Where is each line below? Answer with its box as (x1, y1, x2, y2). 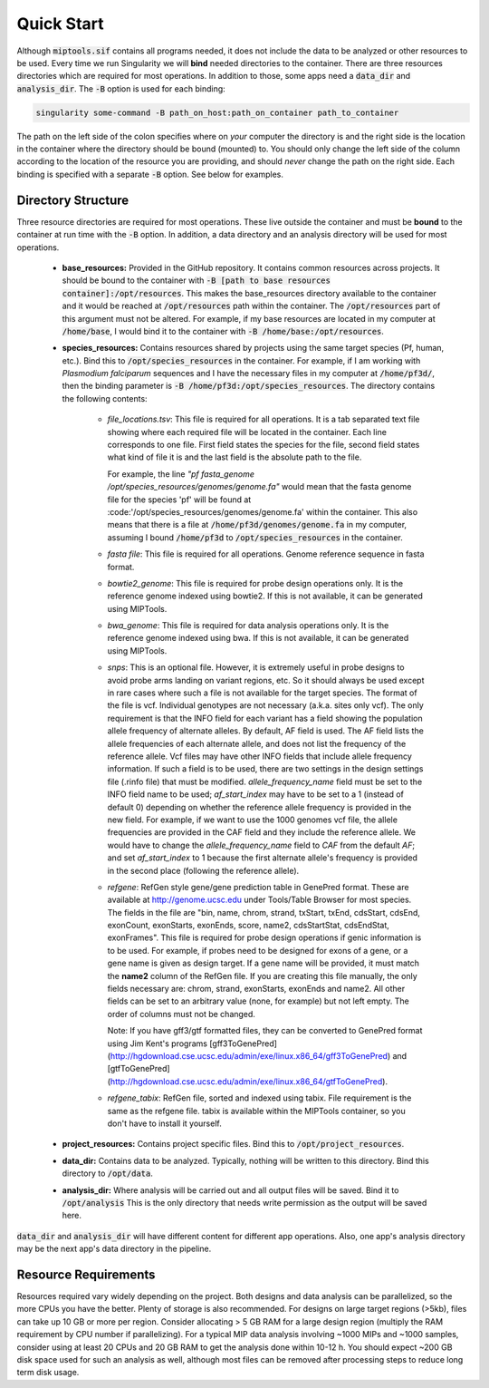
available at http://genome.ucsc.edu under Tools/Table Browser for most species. (107, 894, 412, 906)
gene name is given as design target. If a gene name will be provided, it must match (107, 957, 420, 969)
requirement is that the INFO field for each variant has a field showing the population (107, 713, 423, 723)
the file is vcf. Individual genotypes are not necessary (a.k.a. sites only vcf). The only (107, 700, 425, 711)
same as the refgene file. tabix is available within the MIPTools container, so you (107, 1105, 407, 1116)
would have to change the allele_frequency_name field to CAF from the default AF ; (107, 840, 416, 850)
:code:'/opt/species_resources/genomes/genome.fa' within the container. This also (107, 506, 418, 517)
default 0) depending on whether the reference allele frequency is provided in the (107, 801, 412, 812)
